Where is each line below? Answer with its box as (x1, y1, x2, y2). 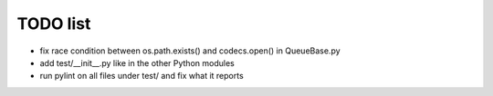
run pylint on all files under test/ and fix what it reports (39, 71, 244, 82)
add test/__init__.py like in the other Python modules (39, 57, 235, 68)
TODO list (16, 14, 91, 34)
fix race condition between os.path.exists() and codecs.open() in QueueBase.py (39, 45, 341, 56)
